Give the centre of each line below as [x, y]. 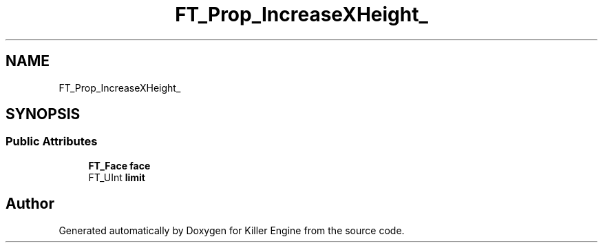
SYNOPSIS [43, 114]
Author [30, 204]
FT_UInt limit [117, 177]
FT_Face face [119, 165]
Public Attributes [52, 142]
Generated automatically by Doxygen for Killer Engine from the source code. [232, 230]
